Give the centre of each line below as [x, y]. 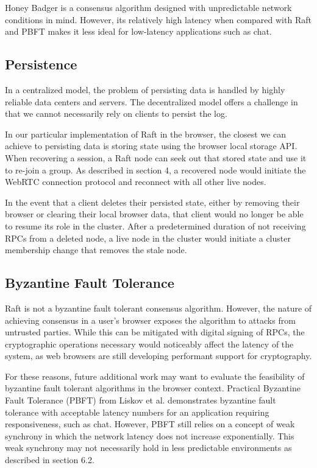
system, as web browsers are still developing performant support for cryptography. [158, 356]
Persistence [41, 64]
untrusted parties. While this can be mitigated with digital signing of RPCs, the [155, 332]
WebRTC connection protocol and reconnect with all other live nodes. [136, 182]
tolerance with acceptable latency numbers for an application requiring [137, 412]
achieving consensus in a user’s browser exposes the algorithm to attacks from [150, 320]
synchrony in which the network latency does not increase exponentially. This [150, 435]
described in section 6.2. [50, 460]
